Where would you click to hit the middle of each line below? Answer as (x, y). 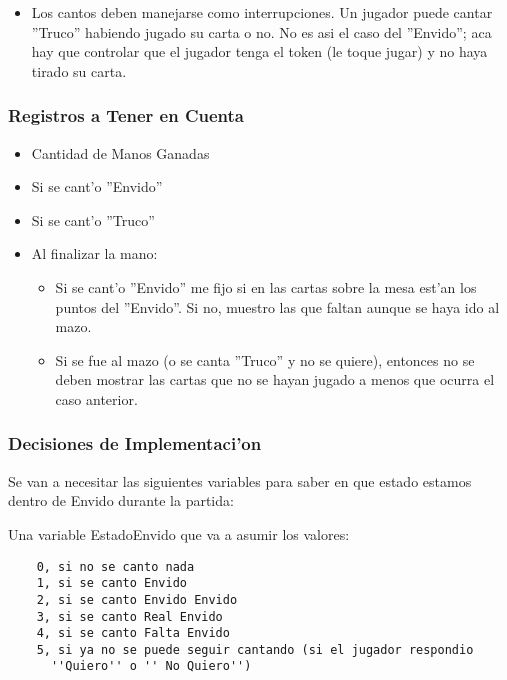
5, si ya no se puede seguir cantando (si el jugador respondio (255, 649)
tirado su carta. (79, 70)
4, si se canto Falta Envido (133, 633)
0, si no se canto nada (115, 566)
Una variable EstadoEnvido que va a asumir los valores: (179, 533)
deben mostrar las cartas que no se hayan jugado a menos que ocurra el (275, 379)
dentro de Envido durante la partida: (121, 500)
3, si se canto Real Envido (129, 616)
